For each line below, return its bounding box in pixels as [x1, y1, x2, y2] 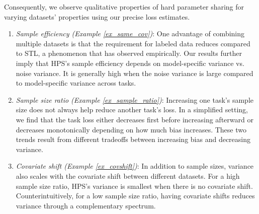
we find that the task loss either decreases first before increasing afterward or [16, 114, 253, 124]
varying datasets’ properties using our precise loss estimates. [4, 11, 190, 22]
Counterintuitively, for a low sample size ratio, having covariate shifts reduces [16, 190, 255, 201]
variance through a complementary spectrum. [16, 200, 156, 210]
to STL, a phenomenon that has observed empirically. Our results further [16, 48, 242, 58]
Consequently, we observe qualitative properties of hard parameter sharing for [4, 2, 244, 12]
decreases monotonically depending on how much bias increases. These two [16, 124, 247, 134]
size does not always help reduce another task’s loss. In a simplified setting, [16, 104, 248, 115]
